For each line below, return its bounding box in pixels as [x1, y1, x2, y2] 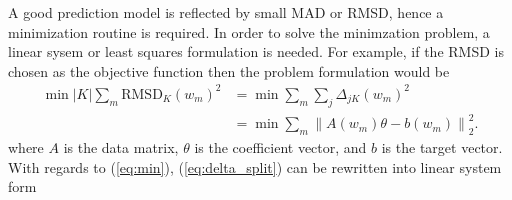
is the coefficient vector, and [194, 137, 367, 158]
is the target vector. [381, 137, 503, 158]
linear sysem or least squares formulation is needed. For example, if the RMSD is [8, 41, 504, 62]
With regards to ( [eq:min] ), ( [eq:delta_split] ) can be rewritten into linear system [8, 156, 502, 177]
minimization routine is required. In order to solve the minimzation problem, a [8, 21, 490, 42]
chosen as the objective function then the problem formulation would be [8, 60, 450, 81]
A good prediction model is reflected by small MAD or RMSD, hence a [8, 2, 444, 22]
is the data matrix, [63, 137, 179, 158]
